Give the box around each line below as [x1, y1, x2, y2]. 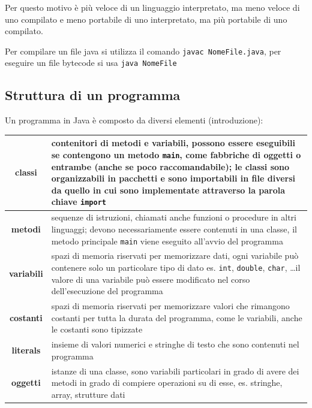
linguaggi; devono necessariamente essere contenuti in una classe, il [51, 222, 297, 235]
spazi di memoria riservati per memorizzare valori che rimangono [51, 300, 290, 312]
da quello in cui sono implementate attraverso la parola [51, 183, 286, 196]
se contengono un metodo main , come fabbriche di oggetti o [51, 148, 301, 161]
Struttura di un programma [5, 86, 181, 104]
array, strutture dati [51, 388, 125, 400]
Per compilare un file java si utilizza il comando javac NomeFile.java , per [5, 44, 281, 57]
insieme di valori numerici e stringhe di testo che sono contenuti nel [51, 338, 299, 350]
